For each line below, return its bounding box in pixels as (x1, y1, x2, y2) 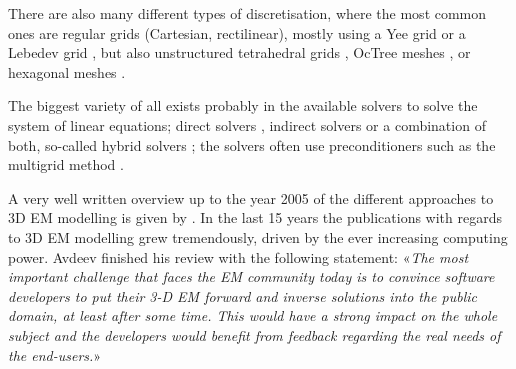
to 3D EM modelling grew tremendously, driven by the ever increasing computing (8, 226, 508, 247)
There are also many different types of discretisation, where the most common (8, 3, 487, 23)
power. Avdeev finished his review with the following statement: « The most (8, 246, 469, 267)
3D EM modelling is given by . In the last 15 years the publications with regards (8, 207, 503, 228)
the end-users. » (8, 344, 102, 365)
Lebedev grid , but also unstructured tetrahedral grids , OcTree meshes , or (8, 42, 471, 63)
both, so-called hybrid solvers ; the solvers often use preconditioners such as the (8, 134, 496, 155)
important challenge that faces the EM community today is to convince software (8, 266, 495, 287)
